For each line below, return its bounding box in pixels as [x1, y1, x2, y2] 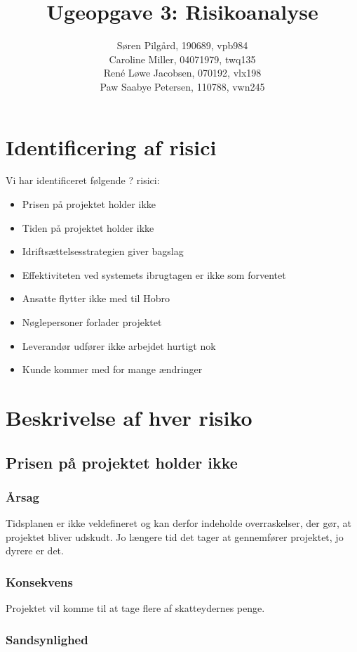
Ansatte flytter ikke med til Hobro [22, 291, 170, 306]
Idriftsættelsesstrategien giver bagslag [22, 244, 184, 259]
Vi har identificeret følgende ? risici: [6, 173, 160, 188]
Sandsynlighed [6, 630, 88, 648]
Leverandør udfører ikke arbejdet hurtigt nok [22, 338, 216, 353]
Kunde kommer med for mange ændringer [22, 362, 203, 377]
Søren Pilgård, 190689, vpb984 [116, 38, 248, 53]
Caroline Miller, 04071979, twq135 [109, 51, 256, 66]
